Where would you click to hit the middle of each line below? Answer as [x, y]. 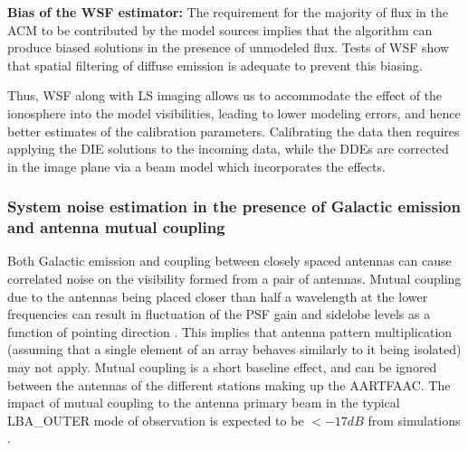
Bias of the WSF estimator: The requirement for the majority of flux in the [228, 12]
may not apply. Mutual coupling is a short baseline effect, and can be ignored [222, 367]
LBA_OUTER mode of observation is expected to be [156, 420]
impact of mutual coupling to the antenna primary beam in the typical [204, 403]
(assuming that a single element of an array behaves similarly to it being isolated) [234, 349]
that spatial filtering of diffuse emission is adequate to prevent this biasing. [215, 65]
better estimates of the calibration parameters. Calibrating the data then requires [234, 131]
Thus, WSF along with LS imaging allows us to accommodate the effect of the [225, 95]
